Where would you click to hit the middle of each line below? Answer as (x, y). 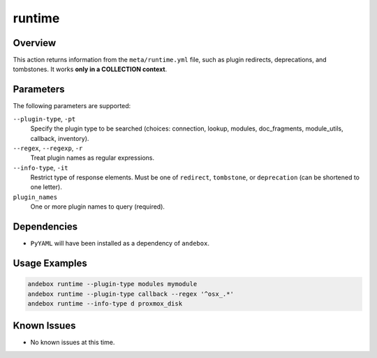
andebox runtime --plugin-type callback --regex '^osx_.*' (131, 294)
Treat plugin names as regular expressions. (93, 158)
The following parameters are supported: (72, 106)
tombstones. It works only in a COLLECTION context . (90, 69)
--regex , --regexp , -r (48, 148)
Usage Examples (50, 263)
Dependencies (45, 227)
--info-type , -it (40, 167)
